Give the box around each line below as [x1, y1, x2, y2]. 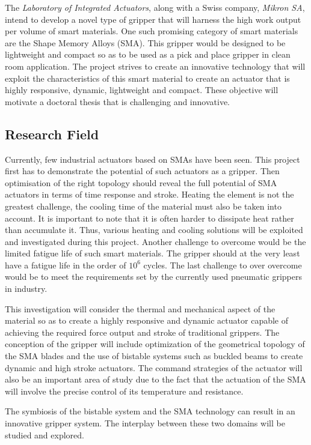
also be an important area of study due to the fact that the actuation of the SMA [5, 373, 306, 386]
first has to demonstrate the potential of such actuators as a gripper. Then [5, 165, 280, 177]
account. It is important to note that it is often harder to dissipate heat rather [5, 211, 294, 224]
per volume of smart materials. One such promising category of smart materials [5, 25, 298, 37]
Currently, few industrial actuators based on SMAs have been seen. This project [5, 153, 300, 165]
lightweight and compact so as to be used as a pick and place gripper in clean [5, 48, 291, 61]
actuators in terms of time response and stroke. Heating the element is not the [5, 188, 294, 201]
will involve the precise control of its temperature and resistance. [5, 384, 244, 397]
